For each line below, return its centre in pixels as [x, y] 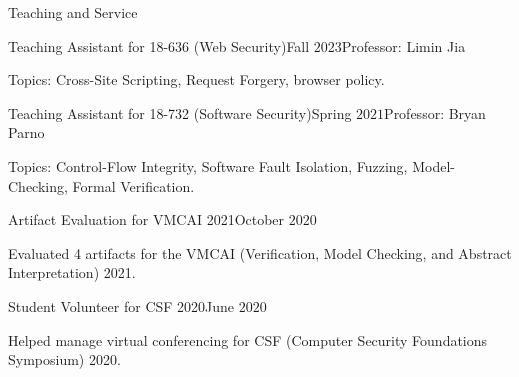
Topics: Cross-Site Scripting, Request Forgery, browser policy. [196, 79]
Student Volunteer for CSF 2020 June [121, 305]
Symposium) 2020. [64, 359]
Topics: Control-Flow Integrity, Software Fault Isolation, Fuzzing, [208, 165]
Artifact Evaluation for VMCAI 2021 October [146, 219]
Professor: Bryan [435, 112]
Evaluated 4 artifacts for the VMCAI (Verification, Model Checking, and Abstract [260, 252]
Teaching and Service [73, 12]
